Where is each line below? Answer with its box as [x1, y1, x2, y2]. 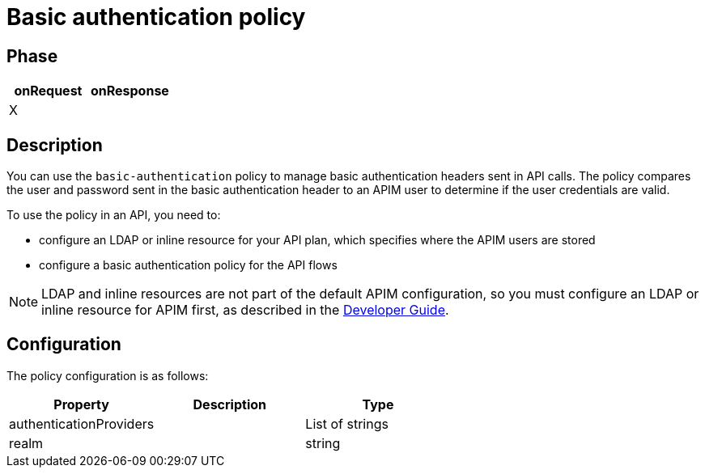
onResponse [90, 83, 169, 99]
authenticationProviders [9, 415, 155, 432]
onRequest [14, 83, 83, 99]
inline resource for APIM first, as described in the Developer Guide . [41, 302, 449, 319]
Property [53, 396, 109, 413]
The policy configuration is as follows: [6, 368, 209, 383]
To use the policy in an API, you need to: [6, 208, 221, 222]
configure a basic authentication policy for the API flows [39, 258, 338, 273]
